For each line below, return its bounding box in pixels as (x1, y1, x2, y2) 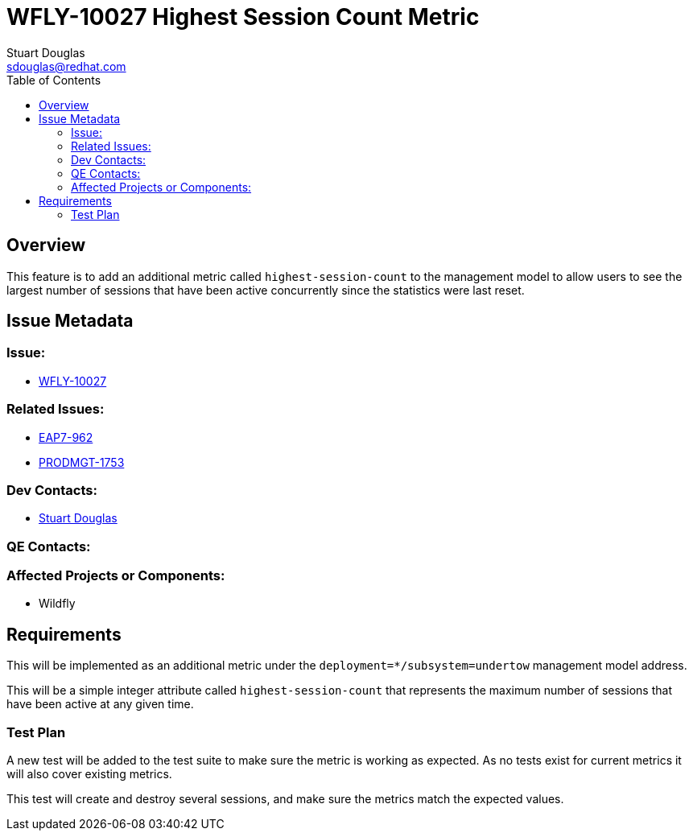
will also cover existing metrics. (6, 767, 172, 781)
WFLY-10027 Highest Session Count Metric (6, 3, 480, 31)
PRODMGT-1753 (39, 455, 125, 469)
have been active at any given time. (6, 697, 194, 711)
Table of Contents (6, 72, 101, 87)
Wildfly (39, 596, 76, 611)
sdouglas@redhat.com (6, 59, 126, 73)
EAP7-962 (39, 430, 93, 444)
